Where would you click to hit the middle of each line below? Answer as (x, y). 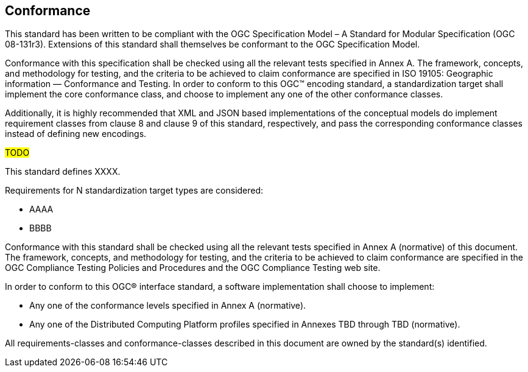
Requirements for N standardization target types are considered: (134, 191)
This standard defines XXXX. (63, 172)
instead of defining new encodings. (76, 134)
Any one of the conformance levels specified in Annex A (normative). (168, 306)
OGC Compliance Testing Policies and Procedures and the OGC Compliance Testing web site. (193, 268)
